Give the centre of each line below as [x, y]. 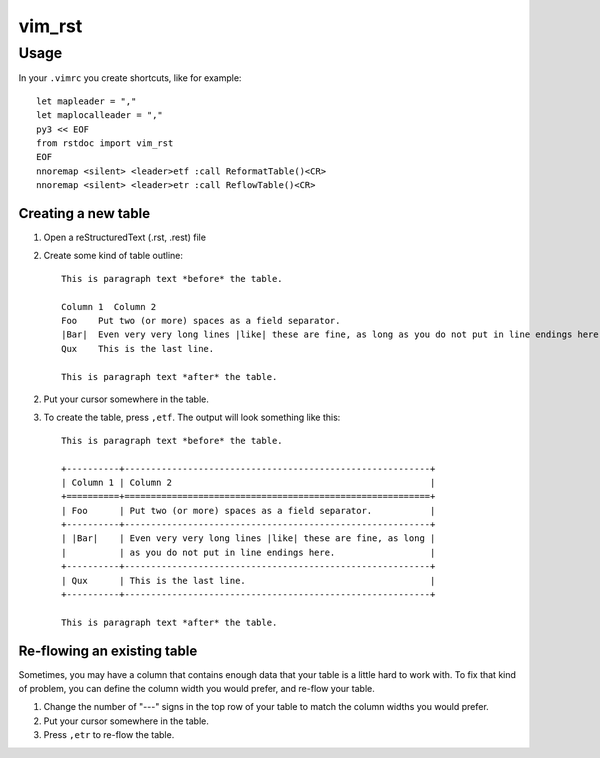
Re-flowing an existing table [108, 650]
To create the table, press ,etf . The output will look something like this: [192, 417]
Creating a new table [84, 213]
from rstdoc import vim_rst [105, 143]
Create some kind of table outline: [113, 256]
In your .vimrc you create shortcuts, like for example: [130, 78]
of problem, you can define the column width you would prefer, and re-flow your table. [196, 689]
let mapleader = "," [86, 101]
